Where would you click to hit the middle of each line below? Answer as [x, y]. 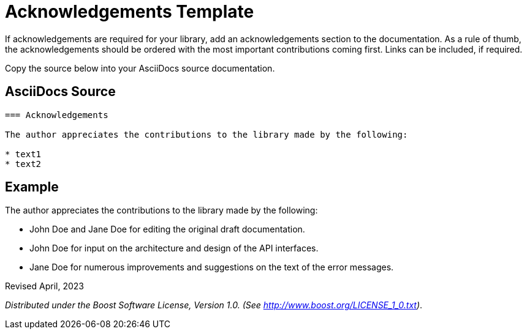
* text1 [23, 154]
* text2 [23, 164]
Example [32, 187]
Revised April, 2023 [44, 286]
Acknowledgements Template [130, 12]
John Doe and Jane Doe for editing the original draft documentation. [167, 229]
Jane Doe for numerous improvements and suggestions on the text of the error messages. [212, 267]
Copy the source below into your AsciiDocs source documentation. [140, 68]
